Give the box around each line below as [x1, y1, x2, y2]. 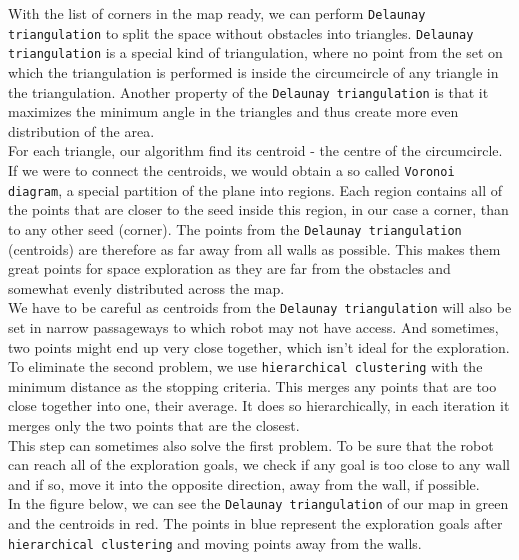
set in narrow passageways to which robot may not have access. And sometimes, [8, 317, 499, 337]
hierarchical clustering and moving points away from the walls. [8, 532, 422, 553]
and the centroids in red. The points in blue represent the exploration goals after [8, 513, 503, 534]
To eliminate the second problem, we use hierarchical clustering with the [8, 356, 483, 377]
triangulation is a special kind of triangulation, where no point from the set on [8, 42, 503, 63]
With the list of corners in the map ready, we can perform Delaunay [8, 3, 426, 23]
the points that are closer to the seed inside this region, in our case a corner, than [8, 199, 509, 220]
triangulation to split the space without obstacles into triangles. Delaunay [8, 22, 474, 43]
